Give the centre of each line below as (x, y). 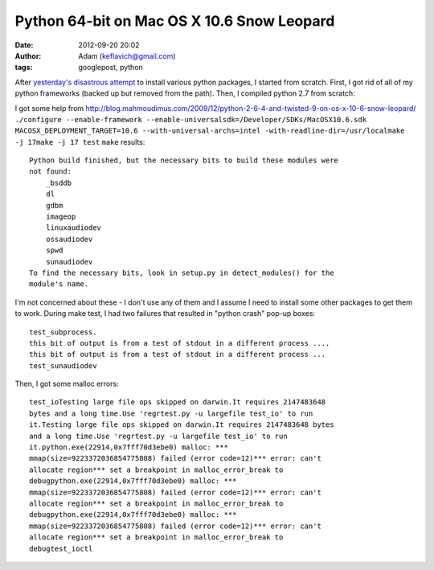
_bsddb (59, 182)
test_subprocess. (63, 332)
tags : (24, 68)
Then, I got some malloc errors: (67, 384)
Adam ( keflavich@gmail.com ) (127, 55)
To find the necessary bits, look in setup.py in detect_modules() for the (182, 273)
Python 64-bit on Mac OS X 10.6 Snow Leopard (175, 21)
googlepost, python (111, 68)
